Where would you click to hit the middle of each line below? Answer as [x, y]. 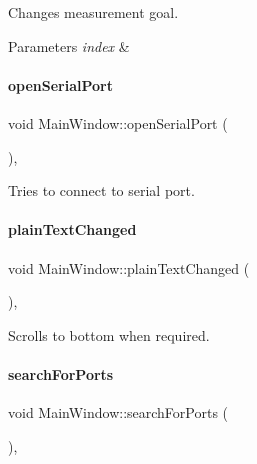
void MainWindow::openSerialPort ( [118, 122]
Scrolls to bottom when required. [109, 334]
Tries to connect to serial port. [101, 190]
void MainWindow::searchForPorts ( [118, 412]
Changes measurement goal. [93, 12]
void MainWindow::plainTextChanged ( [129, 267]
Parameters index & [69, 45]
